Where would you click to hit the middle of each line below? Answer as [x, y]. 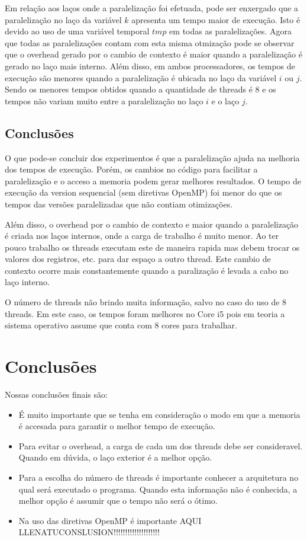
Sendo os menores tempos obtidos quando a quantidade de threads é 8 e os [140, 89]
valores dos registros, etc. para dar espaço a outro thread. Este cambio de [138, 259]
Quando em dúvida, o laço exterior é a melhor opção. [115, 457]
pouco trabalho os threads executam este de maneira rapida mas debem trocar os [152, 247]
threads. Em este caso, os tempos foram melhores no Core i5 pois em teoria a [145, 313]
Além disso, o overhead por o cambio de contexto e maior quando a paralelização [152, 224]
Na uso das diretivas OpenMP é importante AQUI [110, 520]
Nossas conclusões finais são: [56, 394]
